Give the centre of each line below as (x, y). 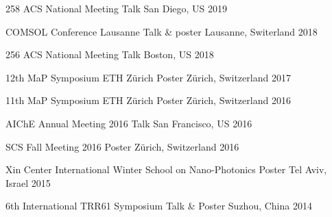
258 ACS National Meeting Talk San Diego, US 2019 (117, 8)
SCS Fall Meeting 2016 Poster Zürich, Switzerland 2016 (122, 146)
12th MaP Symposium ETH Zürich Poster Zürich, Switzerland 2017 (148, 77)
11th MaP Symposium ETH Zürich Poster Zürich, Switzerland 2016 (148, 100)
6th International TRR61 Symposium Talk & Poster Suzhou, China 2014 (159, 206)
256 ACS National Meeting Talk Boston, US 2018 (110, 54)
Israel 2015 (28, 182)
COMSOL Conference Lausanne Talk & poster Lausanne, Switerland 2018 (162, 31)
